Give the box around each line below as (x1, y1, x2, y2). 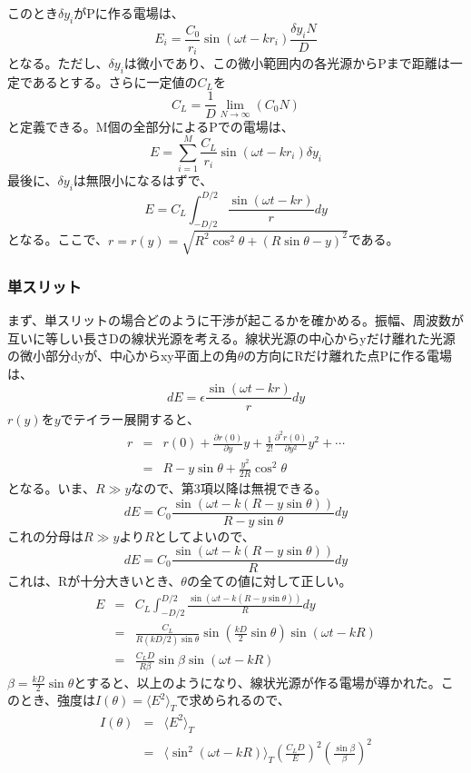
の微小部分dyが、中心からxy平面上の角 (7, 346, 238, 365)
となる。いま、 (7, 479, 96, 498)
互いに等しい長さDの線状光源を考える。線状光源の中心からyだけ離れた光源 (7, 328, 456, 347)
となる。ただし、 (7, 54, 109, 73)
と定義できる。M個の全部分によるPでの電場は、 (7, 116, 294, 135)
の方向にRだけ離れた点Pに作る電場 (243, 346, 453, 365)
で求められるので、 (176, 690, 290, 709)
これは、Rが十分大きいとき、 (7, 571, 182, 590)
